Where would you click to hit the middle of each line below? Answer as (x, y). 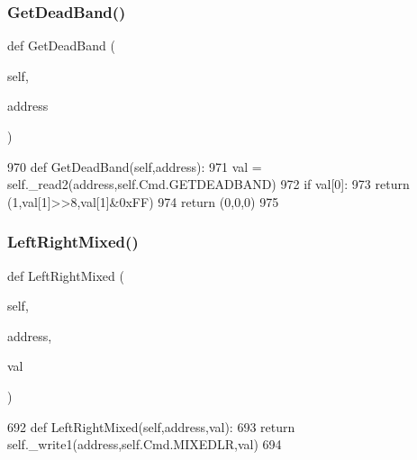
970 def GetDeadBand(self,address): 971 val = (135, 166)
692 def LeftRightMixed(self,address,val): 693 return (151, 426)
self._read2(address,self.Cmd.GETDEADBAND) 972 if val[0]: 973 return (208, 184)
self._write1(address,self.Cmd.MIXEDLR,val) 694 (145, 444)
